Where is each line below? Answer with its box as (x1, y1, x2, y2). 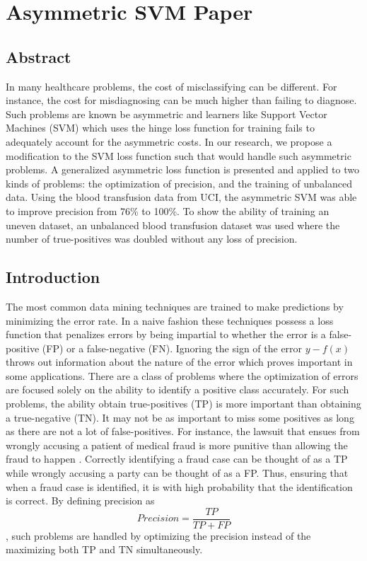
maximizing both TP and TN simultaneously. (6, 542, 203, 557)
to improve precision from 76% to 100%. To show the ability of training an (6, 203, 330, 218)
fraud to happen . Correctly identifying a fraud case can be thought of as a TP (6, 451, 348, 466)
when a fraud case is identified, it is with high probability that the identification (6, 479, 353, 494)
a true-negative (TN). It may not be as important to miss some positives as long (6, 410, 354, 424)
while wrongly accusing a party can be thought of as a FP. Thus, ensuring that (6, 465, 349, 480)
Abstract (6, 45, 71, 67)
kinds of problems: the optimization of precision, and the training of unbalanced (6, 175, 353, 190)
